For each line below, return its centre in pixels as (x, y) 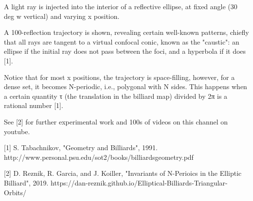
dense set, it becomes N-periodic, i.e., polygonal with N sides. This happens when (126, 86)
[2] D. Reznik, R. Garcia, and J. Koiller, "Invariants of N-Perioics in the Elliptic (123, 173)
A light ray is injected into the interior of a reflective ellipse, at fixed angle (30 (121, 6)
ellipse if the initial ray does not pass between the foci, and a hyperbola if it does (125, 51)
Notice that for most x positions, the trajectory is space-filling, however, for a (119, 77)
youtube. (17, 131)
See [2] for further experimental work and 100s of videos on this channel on (116, 121)
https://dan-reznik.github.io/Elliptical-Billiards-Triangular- (139, 182)
